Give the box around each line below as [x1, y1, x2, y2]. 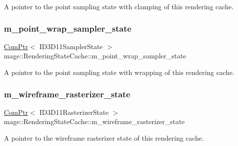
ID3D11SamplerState [39, 41, 103, 51]
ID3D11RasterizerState [39, 107, 109, 117]
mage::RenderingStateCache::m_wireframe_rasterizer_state [4, 116, 185, 127]
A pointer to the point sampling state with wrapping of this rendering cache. [4, 67, 235, 77]
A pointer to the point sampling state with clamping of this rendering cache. [4, 1, 234, 11]
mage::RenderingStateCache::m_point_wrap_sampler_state [4, 51, 186, 61]
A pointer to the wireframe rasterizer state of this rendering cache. [4, 133, 204, 143]
